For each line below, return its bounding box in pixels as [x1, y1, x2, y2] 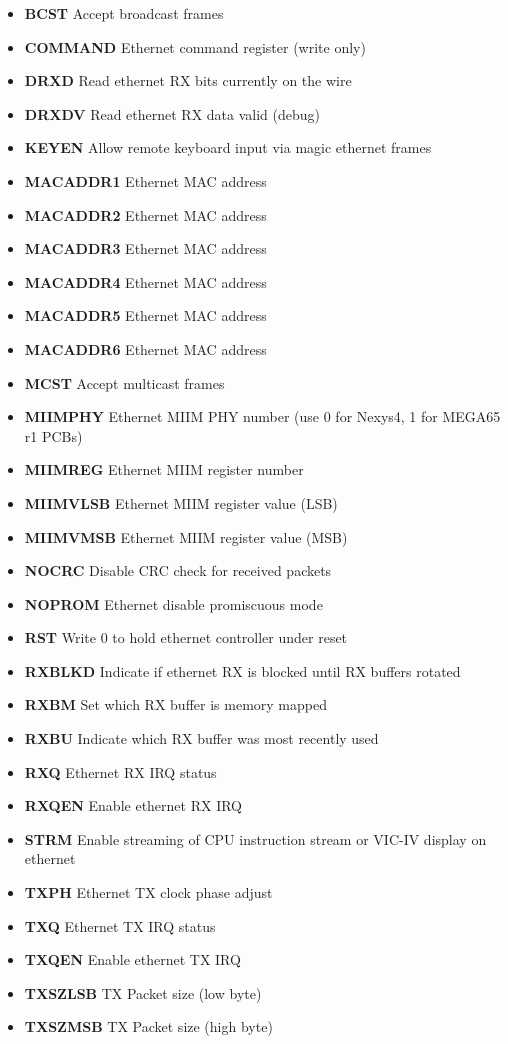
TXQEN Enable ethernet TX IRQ [24, 949, 241, 970]
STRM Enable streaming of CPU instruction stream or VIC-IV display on [24, 828, 487, 849]
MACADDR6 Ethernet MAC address [24, 338, 267, 359]
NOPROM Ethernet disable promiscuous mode [24, 593, 323, 614]
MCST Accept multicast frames [24, 372, 225, 393]
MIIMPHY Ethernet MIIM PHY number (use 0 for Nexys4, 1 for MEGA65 [24, 406, 501, 427]
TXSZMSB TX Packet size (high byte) [24, 1016, 273, 1037]
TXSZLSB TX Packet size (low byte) [24, 982, 262, 1003]
